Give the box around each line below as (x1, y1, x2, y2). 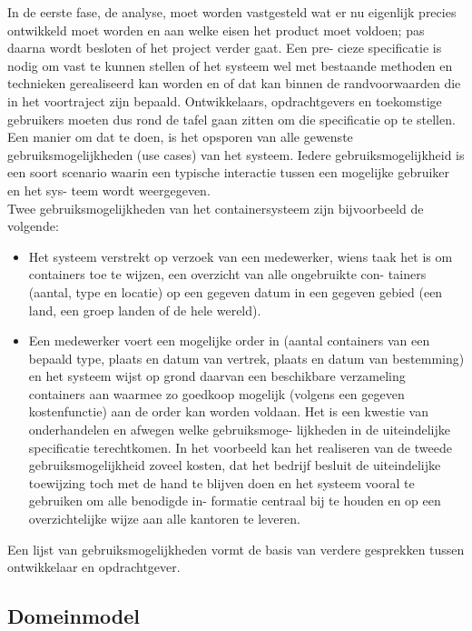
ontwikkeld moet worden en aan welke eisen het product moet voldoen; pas (7, 20, 425, 39)
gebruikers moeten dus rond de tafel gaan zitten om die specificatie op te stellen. (7, 109, 456, 128)
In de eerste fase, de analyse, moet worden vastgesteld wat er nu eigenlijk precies (7, 3, 457, 21)
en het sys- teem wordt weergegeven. (7, 180, 211, 199)
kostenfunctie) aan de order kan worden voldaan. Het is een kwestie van (28, 402, 428, 421)
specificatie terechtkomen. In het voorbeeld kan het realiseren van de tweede (28, 437, 452, 456)
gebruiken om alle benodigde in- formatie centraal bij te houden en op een (28, 491, 441, 510)
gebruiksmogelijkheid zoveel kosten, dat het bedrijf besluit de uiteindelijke (28, 456, 441, 475)
